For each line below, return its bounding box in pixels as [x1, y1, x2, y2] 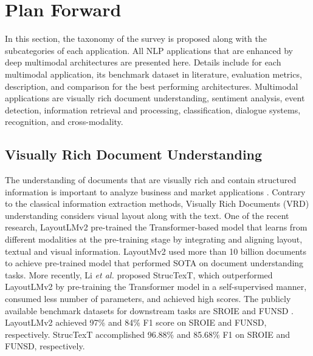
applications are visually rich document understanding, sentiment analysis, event [5, 92, 305, 104]
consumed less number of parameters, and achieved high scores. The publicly [5, 292, 291, 305]
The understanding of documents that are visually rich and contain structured [5, 173, 297, 186]
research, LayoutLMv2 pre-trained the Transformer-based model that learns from [5, 221, 308, 233]
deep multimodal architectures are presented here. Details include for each [5, 56, 281, 69]
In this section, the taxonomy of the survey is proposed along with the [5, 32, 267, 45]
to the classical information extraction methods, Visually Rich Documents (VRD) [5, 197, 309, 210]
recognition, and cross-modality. [5, 115, 123, 128]
